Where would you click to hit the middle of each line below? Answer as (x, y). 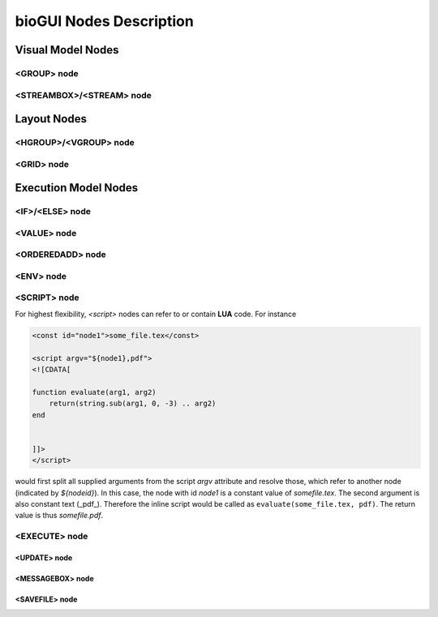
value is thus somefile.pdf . (59, 516)
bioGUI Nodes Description (104, 21)
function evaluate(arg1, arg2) (94, 392)
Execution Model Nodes (77, 188)
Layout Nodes (51, 119)
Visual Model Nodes (67, 50)
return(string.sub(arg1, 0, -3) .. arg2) (133, 404)
